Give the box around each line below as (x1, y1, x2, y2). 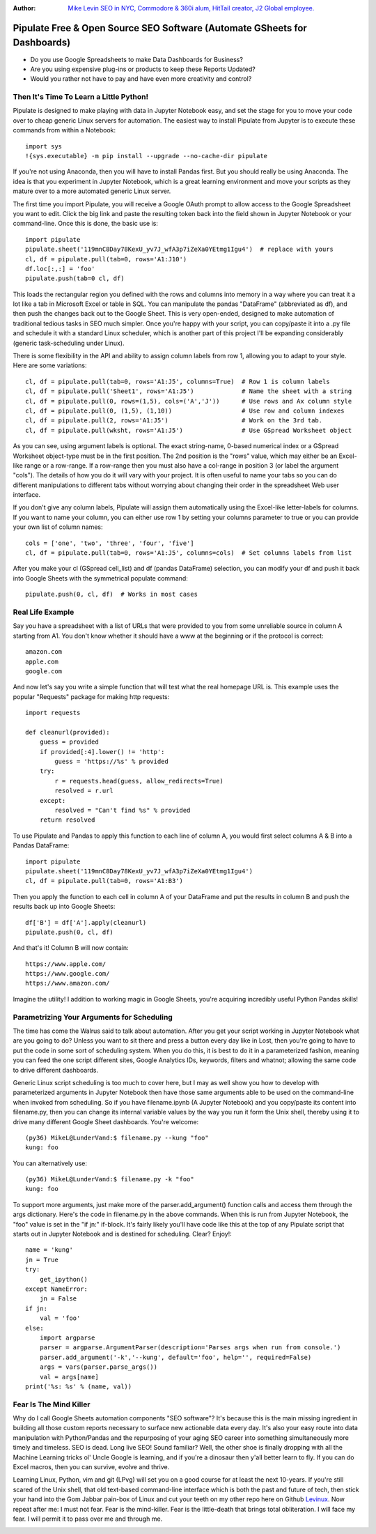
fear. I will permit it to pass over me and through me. (13, 1514, 163, 1523)
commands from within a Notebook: (13, 126, 116, 135)
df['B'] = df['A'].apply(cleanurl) (25, 919, 147, 926)
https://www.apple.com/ (25, 960, 107, 968)
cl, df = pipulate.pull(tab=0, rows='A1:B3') (25, 877, 184, 885)
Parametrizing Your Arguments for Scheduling (13, 1012, 173, 1022)
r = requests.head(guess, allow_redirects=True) (54, 777, 224, 785)
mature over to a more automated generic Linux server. (13, 187, 171, 195)
